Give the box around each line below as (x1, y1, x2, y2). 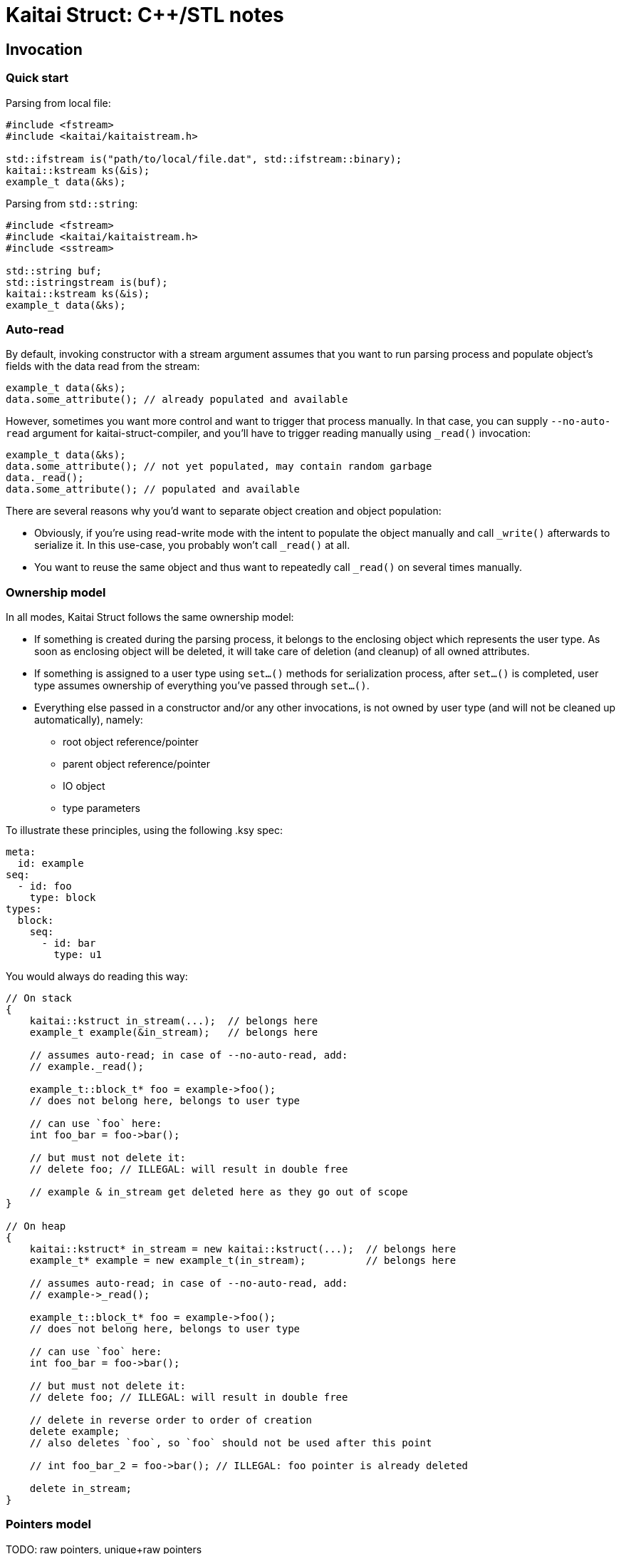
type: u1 (53, 949, 102, 961)
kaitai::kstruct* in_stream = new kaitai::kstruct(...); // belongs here (29, 1243, 456, 1255)
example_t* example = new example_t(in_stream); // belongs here (29, 1255, 456, 1267)
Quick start (6, 71, 69, 86)
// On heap (6, 1220, 66, 1233)
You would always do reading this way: (6, 970, 188, 983)
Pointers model (6, 1517, 91, 1532)
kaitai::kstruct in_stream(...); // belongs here (29, 1015, 318, 1027)
